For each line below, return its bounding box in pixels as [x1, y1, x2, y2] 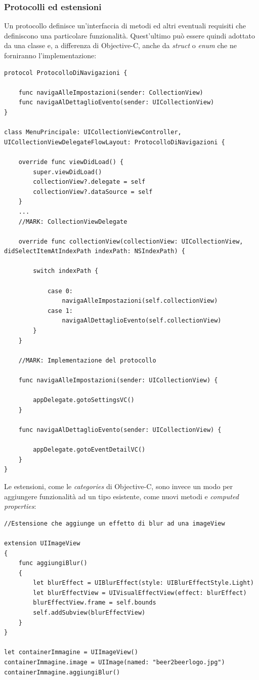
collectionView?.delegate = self [33, 178, 146, 186]
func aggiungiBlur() [18, 559, 88, 567]
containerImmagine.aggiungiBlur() [4, 668, 120, 676]
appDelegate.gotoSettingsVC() [33, 396, 135, 404]
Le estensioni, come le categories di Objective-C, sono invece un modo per [4, 481, 233, 491]
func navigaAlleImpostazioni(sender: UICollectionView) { [18, 377, 218, 384]
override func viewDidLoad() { [18, 158, 124, 166]
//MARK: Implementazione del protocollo [18, 356, 156, 364]
